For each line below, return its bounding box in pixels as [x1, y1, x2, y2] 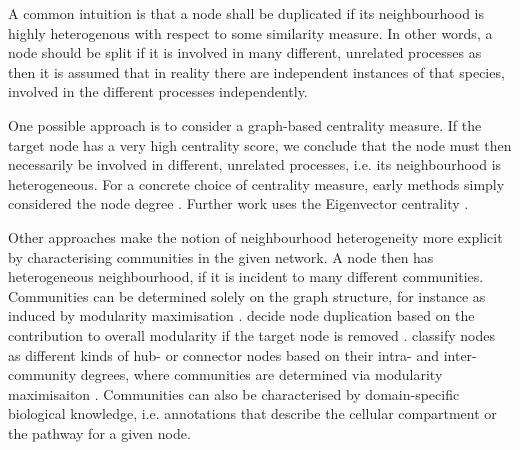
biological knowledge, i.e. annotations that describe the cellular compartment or [8, 403, 497, 424]
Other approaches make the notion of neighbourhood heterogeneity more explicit [8, 226, 503, 247]
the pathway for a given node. [8, 422, 191, 443]
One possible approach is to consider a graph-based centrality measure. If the [8, 114, 482, 135]
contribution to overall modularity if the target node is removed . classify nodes [8, 324, 496, 345]
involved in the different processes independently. [8, 81, 308, 102]
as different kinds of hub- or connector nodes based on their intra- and [8, 344, 440, 365]
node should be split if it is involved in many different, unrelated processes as [8, 42, 482, 63]
